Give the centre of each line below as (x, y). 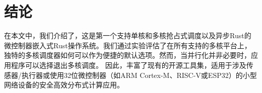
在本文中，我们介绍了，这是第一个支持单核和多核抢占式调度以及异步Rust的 (128, 35)
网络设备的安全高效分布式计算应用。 (64, 85)
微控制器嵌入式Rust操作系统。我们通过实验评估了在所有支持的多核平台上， (128, 45)
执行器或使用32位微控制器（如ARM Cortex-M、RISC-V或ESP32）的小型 (139, 75)
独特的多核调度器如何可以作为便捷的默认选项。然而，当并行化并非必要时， (127, 55)
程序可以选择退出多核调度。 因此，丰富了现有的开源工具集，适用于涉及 (128, 65)
